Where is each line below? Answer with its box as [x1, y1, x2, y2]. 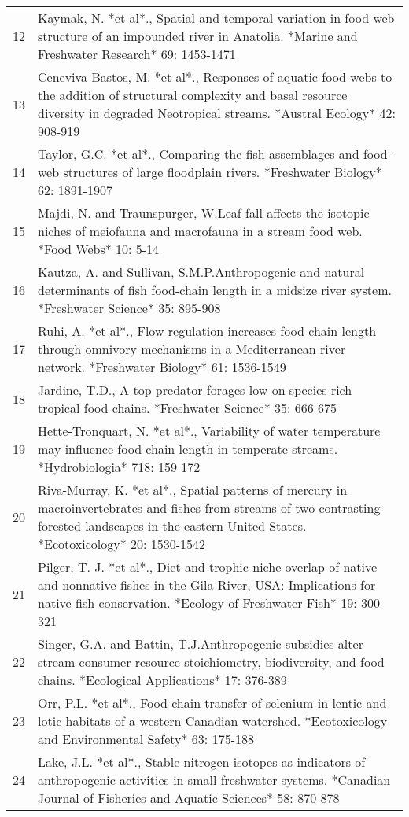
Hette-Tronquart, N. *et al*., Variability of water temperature [38, 421, 381, 440]
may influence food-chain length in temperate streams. [38, 440, 338, 458]
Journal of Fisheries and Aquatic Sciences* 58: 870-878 [38, 789, 340, 807]
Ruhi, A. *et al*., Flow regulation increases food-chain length [38, 322, 377, 340]
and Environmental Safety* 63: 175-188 [38, 730, 254, 748]
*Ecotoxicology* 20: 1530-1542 [38, 535, 206, 553]
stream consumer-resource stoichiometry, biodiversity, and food [38, 653, 385, 671]
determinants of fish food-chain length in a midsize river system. [38, 281, 392, 299]
